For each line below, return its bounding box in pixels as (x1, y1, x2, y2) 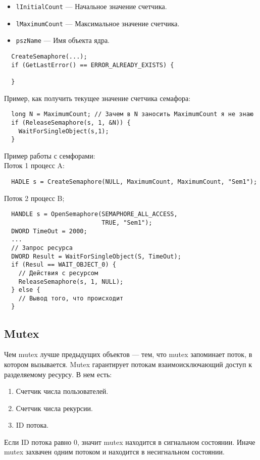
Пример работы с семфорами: (4, 150, 95, 161)
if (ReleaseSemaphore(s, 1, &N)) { (11, 119, 131, 126)
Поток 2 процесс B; (4, 192, 65, 203)
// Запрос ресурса (11, 244, 73, 251)
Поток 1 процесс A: (4, 160, 65, 171)
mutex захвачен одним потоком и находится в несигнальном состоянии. (4, 446, 225, 457)
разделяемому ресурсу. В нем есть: (4, 369, 112, 379)
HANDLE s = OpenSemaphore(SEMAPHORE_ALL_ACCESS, (11, 211, 178, 218)
